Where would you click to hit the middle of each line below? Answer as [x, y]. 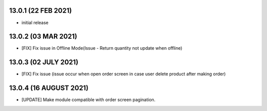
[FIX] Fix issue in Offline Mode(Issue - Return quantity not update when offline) [102, 48]
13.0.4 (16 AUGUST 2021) [49, 88]
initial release [35, 23]
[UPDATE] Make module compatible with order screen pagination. [89, 100]
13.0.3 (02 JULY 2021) [44, 62]
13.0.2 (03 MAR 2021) [43, 37]
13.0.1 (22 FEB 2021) [41, 11]
